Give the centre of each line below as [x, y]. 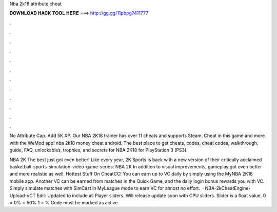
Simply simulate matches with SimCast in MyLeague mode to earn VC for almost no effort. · [107, 188]
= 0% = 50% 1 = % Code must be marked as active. [64, 202]
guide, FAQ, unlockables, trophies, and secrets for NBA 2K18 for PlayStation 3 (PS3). [99, 150]
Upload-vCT [23, 196]
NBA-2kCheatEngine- [228, 188]
